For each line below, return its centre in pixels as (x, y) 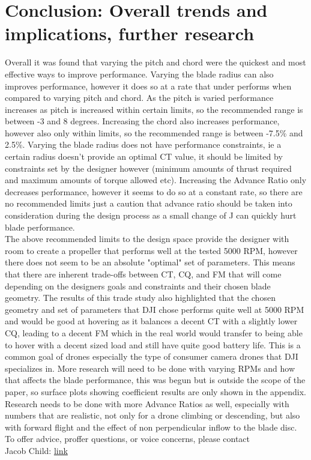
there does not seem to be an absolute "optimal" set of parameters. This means (150, 262)
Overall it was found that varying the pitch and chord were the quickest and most (155, 62)
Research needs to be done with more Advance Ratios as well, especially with (147, 403)
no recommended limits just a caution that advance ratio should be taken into (149, 203)
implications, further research (130, 33)
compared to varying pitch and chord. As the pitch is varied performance (139, 98)
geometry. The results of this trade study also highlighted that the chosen (140, 298)
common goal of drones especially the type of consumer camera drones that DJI (152, 356)
